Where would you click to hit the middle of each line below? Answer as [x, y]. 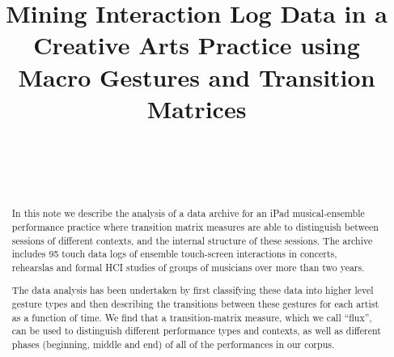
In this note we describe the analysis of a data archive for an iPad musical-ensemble [188, 213]
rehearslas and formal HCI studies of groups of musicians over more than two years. [188, 267]
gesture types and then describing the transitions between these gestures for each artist [195, 304]
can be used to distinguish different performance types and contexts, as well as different [196, 331]
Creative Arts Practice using [197, 45]
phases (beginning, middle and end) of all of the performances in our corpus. [173, 344]
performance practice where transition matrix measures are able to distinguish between [195, 226]
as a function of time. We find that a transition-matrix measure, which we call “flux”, [192, 317]
